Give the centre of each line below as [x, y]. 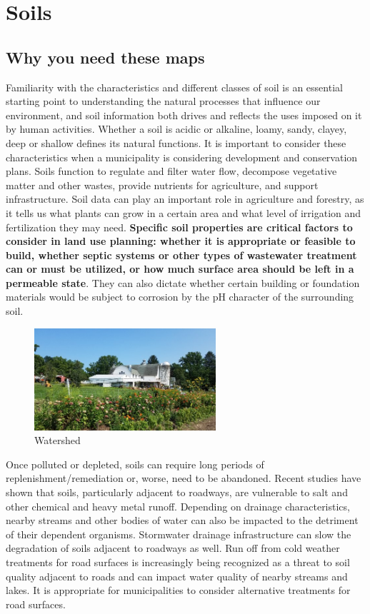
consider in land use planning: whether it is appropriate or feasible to [181, 241]
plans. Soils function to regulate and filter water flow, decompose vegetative [171, 171]
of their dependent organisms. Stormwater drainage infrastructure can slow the [179, 534]
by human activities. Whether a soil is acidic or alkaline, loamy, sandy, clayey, [176, 129]
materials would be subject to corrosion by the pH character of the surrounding [180, 297]
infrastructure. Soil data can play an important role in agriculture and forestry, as [185, 199]
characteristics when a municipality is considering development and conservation [182, 157]
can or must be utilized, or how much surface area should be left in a [180, 269]
